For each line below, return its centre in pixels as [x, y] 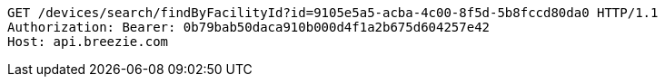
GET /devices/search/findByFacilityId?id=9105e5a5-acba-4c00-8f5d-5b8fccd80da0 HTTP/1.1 [333, 13]
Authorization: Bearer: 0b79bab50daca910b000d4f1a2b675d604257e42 [249, 27]
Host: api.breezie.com [88, 42]
